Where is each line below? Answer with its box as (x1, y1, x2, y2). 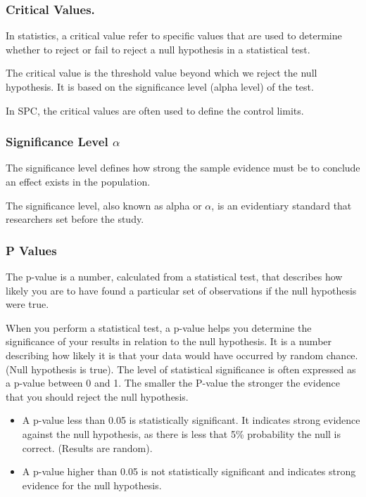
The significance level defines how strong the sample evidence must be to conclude (6, 160, 360, 175)
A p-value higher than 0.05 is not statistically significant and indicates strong (22, 464, 356, 479)
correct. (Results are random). (22, 440, 153, 455)
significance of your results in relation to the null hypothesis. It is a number (6, 334, 332, 349)
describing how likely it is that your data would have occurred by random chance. (6, 347, 358, 362)
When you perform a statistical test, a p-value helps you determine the (6, 320, 312, 335)
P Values (6, 241, 57, 259)
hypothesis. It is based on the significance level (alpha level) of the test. (6, 79, 314, 93)
